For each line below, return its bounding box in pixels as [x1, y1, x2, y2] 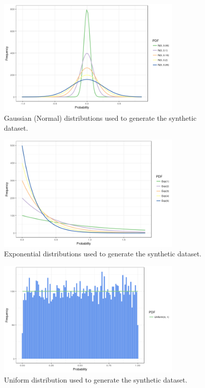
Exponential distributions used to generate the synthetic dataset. [4, 248, 202, 259]
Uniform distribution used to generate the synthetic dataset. [4, 374, 188, 385]
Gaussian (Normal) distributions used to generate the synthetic [4, 112, 197, 123]
